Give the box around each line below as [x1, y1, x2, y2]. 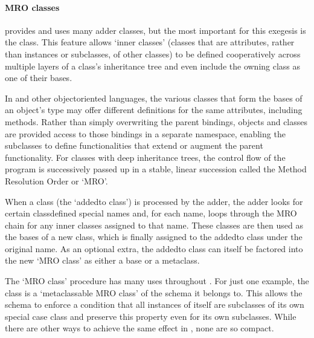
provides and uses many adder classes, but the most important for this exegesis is [5, 24, 306, 36]
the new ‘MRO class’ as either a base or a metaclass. [5, 254, 200, 267]
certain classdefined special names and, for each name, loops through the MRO [5, 207, 297, 219]
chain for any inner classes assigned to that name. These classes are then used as [5, 218, 303, 231]
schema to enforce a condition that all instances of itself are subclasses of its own [5, 298, 304, 311]
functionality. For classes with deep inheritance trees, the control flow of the [5, 151, 286, 163]
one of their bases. [5, 71, 72, 84]
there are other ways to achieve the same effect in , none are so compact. [5, 322, 274, 334]
